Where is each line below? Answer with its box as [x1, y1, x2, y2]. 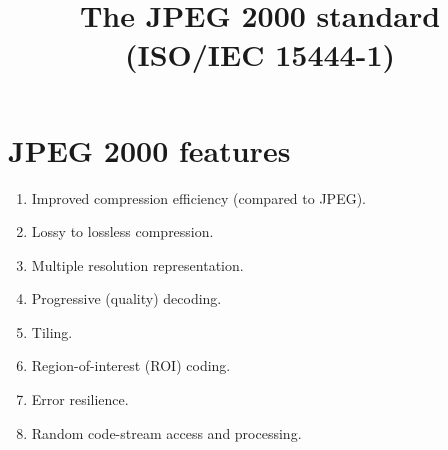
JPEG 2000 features [8, 129, 291, 170]
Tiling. [31, 321, 73, 342]
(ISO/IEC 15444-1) [124, 34, 396, 75]
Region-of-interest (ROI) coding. [31, 355, 231, 376]
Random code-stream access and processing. [31, 422, 302, 443]
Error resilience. [31, 389, 129, 410]
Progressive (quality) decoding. [31, 288, 222, 309]
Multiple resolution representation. [31, 254, 244, 275]
